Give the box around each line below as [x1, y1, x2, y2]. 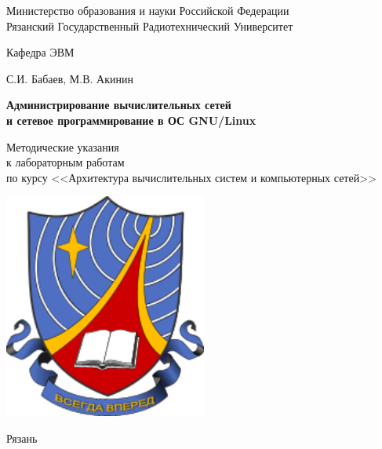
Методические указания [6, 138, 119, 155]
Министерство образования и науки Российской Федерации [6, 2, 289, 18]
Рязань [6, 429, 38, 446]
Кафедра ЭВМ [6, 44, 75, 60]
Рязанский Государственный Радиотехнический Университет [6, 17, 293, 34]
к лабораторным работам [6, 154, 125, 170]
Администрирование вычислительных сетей [6, 97, 231, 113]
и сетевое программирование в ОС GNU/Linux [6, 111, 256, 128]
